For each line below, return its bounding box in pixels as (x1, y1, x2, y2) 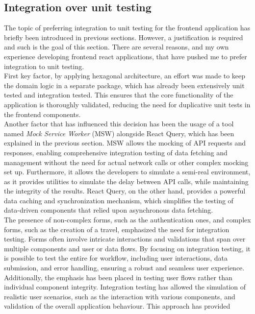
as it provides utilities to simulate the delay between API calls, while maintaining (4, 176, 249, 186)
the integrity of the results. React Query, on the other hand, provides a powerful (4, 186, 246, 196)
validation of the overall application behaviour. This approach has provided (4, 301, 230, 311)
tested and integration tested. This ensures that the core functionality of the (4, 90, 233, 100)
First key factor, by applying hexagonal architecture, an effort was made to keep (4, 71, 246, 81)
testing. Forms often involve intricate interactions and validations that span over (4, 234, 246, 244)
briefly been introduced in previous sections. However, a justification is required (4, 32, 243, 42)
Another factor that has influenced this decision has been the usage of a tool (4, 119, 234, 129)
